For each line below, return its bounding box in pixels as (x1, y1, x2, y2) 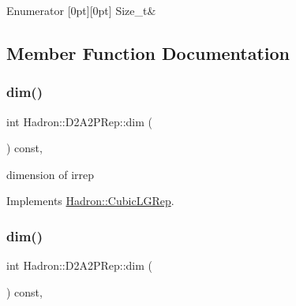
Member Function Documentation (6, 40, 290, 65)
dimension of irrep (6, 166, 95, 182)
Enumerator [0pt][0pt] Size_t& (6, 2, 156, 18)
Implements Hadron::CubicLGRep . (6, 192, 174, 209)
